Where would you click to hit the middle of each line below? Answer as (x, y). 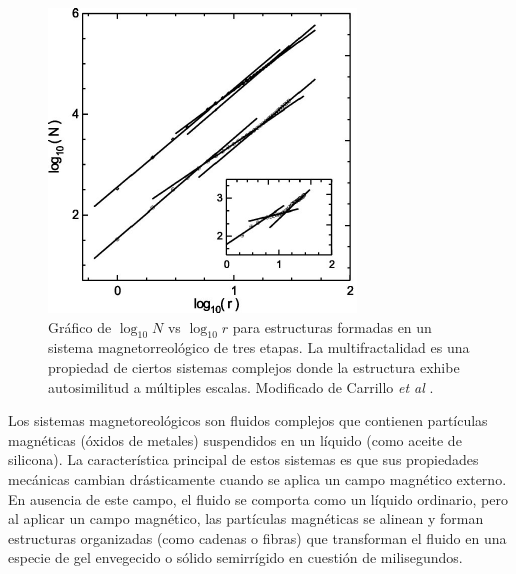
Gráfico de (80, 326)
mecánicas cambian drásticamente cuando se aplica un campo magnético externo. (257, 478)
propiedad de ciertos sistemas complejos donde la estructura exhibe (254, 366)
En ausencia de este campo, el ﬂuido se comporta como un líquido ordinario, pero (258, 498)
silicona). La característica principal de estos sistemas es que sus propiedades (243, 459)
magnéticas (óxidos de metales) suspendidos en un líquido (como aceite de (235, 439)
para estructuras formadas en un (332, 326)
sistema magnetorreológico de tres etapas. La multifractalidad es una (259, 347)
